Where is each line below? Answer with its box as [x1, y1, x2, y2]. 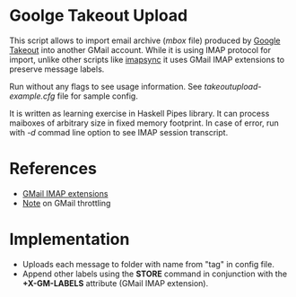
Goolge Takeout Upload [9, 5, 188, 26]
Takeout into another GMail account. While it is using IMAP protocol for [9, 44, 272, 55]
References [9, 159, 97, 179]
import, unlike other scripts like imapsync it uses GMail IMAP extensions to [9, 54, 285, 65]
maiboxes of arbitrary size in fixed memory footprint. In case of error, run [9, 118, 280, 128]
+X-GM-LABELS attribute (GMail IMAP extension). [22, 277, 209, 288]
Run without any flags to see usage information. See [9, 81, 203, 92]
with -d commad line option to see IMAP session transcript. [9, 127, 229, 137]
